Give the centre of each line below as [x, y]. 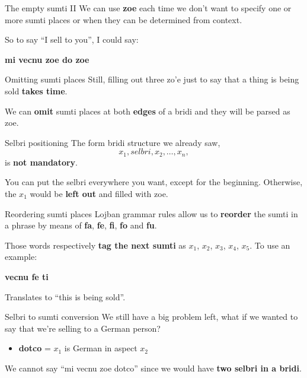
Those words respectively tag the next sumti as [95, 245]
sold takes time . [36, 90]
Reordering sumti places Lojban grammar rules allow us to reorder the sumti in [151, 213]
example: [21, 257]
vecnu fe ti [27, 276]
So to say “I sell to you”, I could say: [72, 39]
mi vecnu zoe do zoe [47, 59]
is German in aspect [101, 348]
